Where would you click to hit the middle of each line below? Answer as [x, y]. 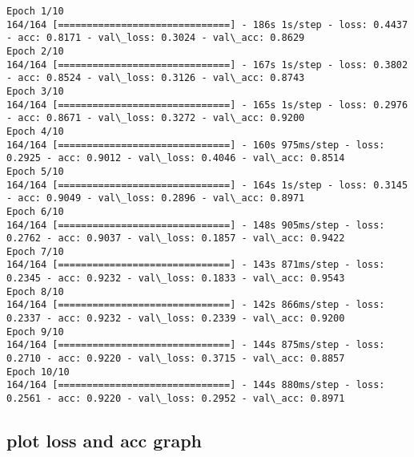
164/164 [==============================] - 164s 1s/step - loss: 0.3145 [207, 185]
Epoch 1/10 [35, 11]
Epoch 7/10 [35, 251]
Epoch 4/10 [35, 131]
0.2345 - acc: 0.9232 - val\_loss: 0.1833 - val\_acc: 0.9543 [176, 279]
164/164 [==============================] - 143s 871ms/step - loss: [196, 265]
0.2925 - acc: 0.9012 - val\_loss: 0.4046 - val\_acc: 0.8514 [176, 158]
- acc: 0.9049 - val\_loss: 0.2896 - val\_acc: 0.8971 [156, 198]
